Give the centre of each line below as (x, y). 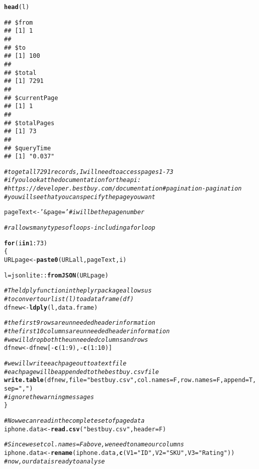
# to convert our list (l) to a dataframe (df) (69, 299)
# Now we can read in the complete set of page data (74, 420)
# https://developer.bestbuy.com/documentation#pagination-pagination (123, 189)
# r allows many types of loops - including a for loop (80, 228)
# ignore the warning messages (49, 397)
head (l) (17, 7)
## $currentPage (31, 98)
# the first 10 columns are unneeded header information (87, 331)
